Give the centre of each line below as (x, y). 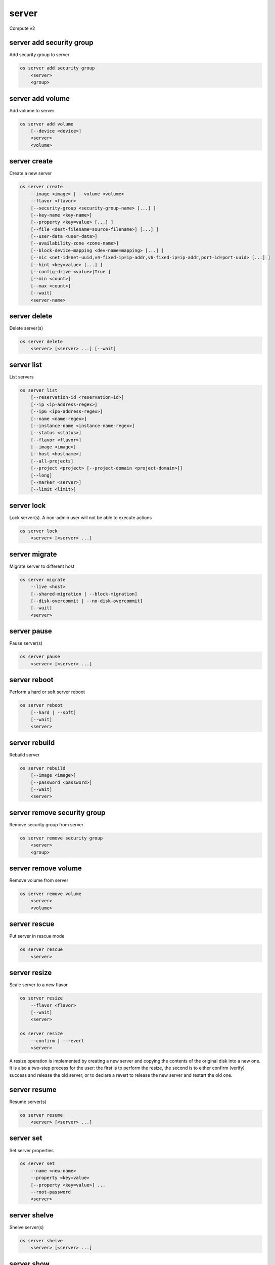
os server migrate (43, 580)
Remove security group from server (47, 824)
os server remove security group (61, 838)
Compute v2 (22, 28)
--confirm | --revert (57, 1041)
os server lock (39, 531)
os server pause (40, 657)
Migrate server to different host (42, 566)
